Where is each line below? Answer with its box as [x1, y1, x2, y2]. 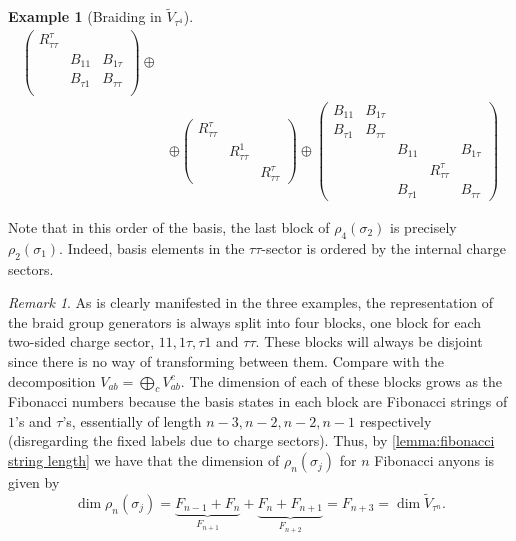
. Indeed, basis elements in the [59, 237, 245, 258]
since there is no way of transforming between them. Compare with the [8, 350, 444, 371]
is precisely [390, 216, 457, 237]
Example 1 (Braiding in [8, 6, 162, 27]
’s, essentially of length [62, 410, 202, 431]
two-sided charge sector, [8, 331, 155, 352]
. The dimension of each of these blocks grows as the [180, 370, 503, 391]
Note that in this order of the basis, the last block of [8, 216, 330, 237]
